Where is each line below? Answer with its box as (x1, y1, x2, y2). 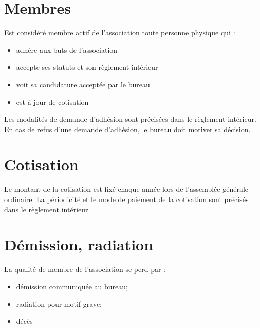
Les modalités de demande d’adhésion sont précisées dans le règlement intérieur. (4, 114, 256, 124)
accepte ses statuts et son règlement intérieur (16, 62, 158, 72)
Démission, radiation (4, 234, 154, 255)
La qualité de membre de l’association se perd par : (4, 264, 165, 275)
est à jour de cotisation (16, 96, 89, 107)
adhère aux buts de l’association (16, 44, 118, 55)
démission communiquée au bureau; (16, 281, 128, 291)
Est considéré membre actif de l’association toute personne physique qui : (4, 27, 235, 38)
